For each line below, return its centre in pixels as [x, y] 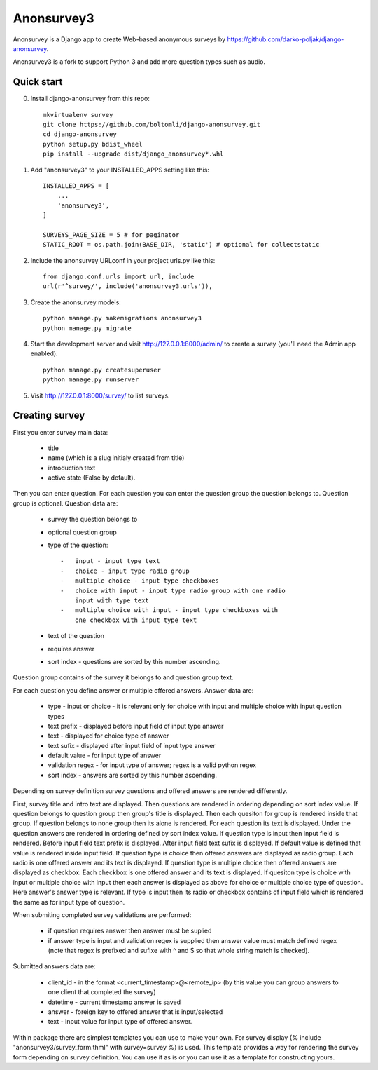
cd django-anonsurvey [80, 134]
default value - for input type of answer [105, 756]
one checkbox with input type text [136, 620]
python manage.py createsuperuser [102, 370]
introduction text [72, 468]
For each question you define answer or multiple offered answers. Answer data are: [133, 690]
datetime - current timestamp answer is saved [114, 1002]
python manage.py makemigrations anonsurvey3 [122, 318]
